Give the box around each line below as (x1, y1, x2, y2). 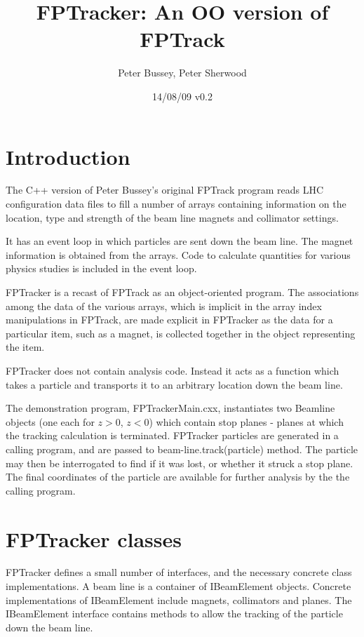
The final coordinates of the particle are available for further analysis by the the (6, 469, 350, 484)
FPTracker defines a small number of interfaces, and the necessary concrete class (6, 565, 352, 579)
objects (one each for (6, 414, 95, 429)
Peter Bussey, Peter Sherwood (118, 65, 247, 80)
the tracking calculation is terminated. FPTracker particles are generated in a (6, 428, 339, 443)
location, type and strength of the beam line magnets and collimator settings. (6, 210, 339, 224)
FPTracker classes (6, 524, 182, 553)
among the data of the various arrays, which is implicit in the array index (6, 298, 322, 313)
